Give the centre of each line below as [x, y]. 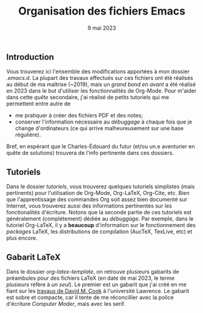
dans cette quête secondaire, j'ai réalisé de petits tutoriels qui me [88, 97]
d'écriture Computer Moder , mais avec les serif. [66, 303]
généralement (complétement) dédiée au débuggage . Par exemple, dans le [100, 219]
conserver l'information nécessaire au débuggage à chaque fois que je [104, 122]
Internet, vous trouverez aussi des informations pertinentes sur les [89, 206]
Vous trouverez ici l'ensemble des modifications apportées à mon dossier [98, 71]
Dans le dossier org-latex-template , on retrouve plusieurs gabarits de [93, 271]
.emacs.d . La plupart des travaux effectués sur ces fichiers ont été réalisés [100, 78]
